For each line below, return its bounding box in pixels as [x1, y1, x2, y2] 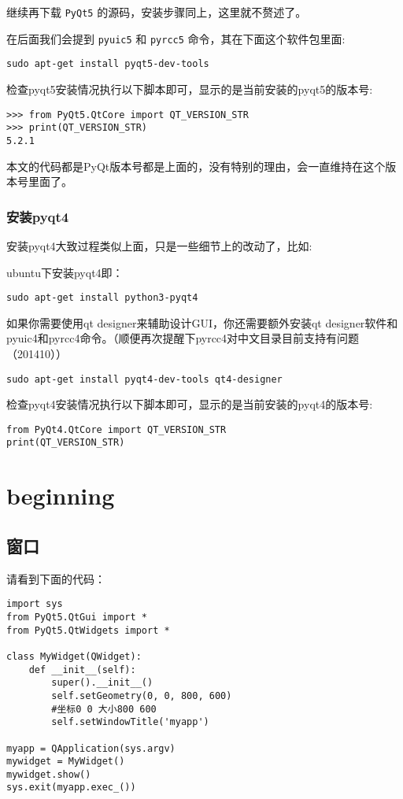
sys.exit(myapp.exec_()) [6, 782, 136, 793]
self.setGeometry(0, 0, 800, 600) [51, 690, 232, 701]
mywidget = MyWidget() [6, 756, 125, 768]
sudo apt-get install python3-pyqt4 [6, 292, 198, 304]
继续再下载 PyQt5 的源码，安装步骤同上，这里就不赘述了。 [6, 4, 307, 20]
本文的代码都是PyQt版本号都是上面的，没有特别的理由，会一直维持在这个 [6, 157, 386, 174]
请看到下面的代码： [6, 570, 105, 586]
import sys [6, 598, 63, 610]
